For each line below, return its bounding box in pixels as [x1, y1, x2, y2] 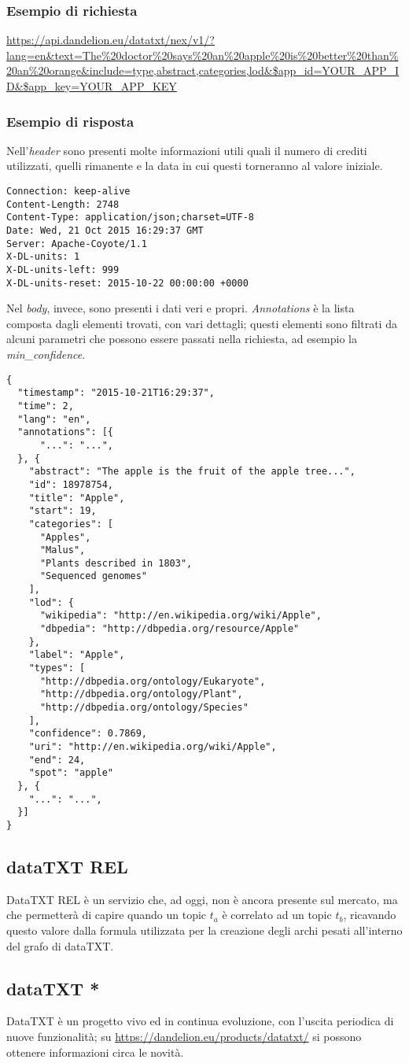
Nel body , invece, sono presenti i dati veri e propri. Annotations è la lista [6, 300, 355, 316]
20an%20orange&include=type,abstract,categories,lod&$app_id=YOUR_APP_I [6, 62, 400, 79]
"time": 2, [17, 400, 74, 412]
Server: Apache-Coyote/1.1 [6, 238, 147, 249]
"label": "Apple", [28, 649, 125, 661]
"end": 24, [28, 754, 86, 766]
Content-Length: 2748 [6, 198, 120, 210]
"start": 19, [28, 505, 97, 517]
